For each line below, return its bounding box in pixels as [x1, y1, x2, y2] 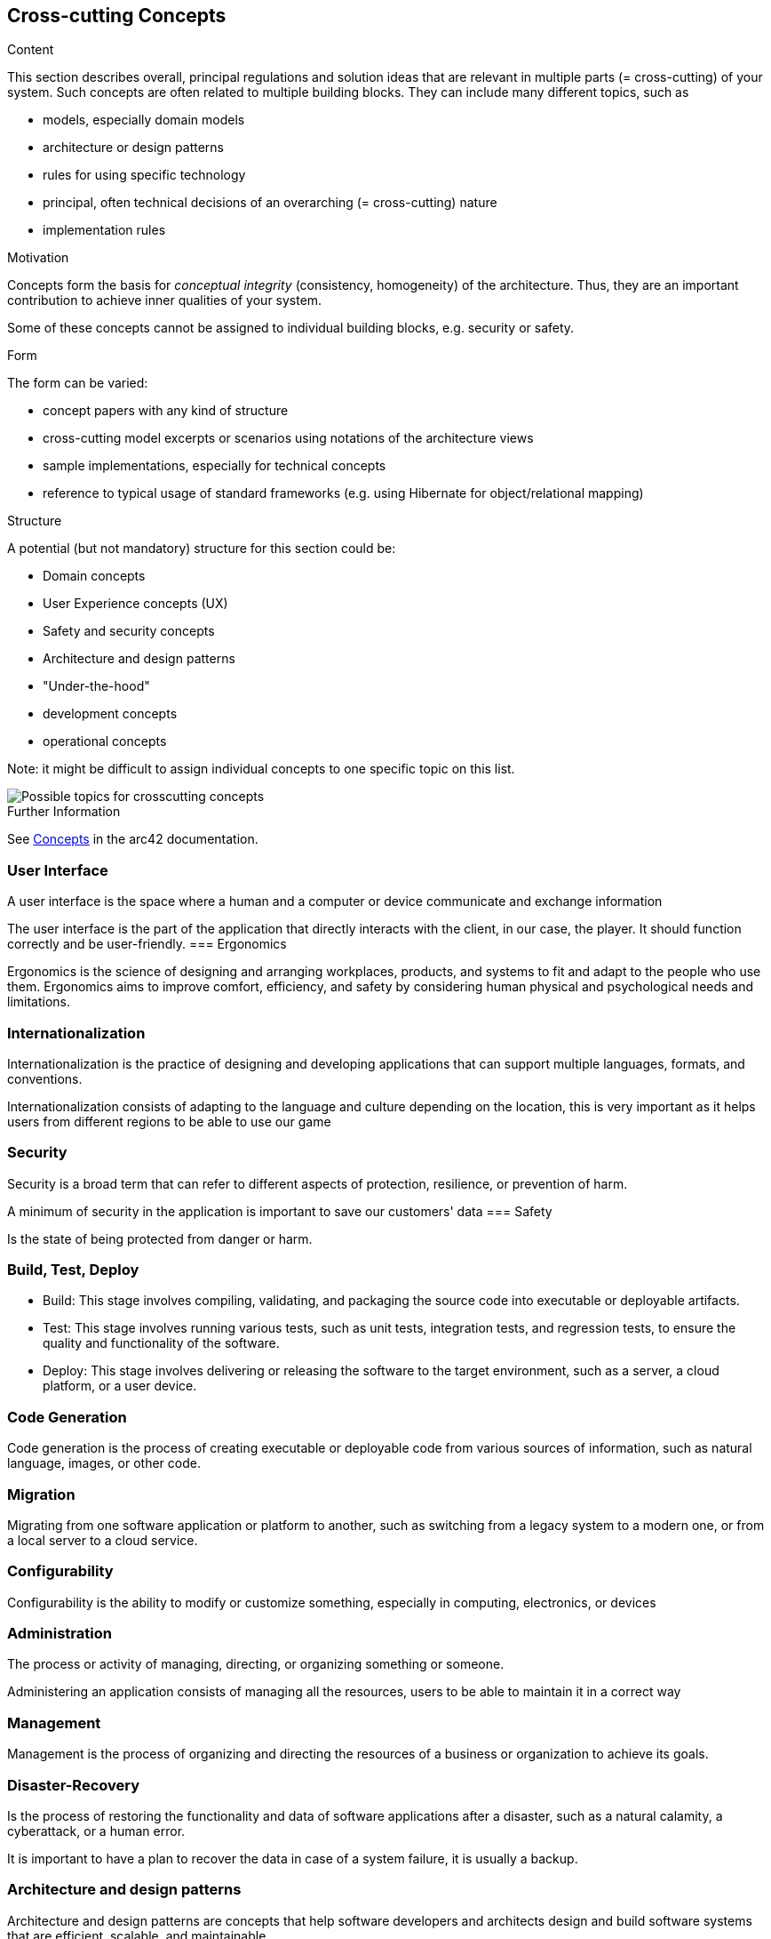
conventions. [7, 1070, 83, 1086]
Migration [7, 1485, 76, 1503]
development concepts [43, 706, 178, 722]
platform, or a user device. [43, 1378, 197, 1394]
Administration [7, 1624, 112, 1643]
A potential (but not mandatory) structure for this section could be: [7, 541, 396, 557]
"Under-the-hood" [43, 678, 150, 694]
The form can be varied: [7, 375, 148, 391]
